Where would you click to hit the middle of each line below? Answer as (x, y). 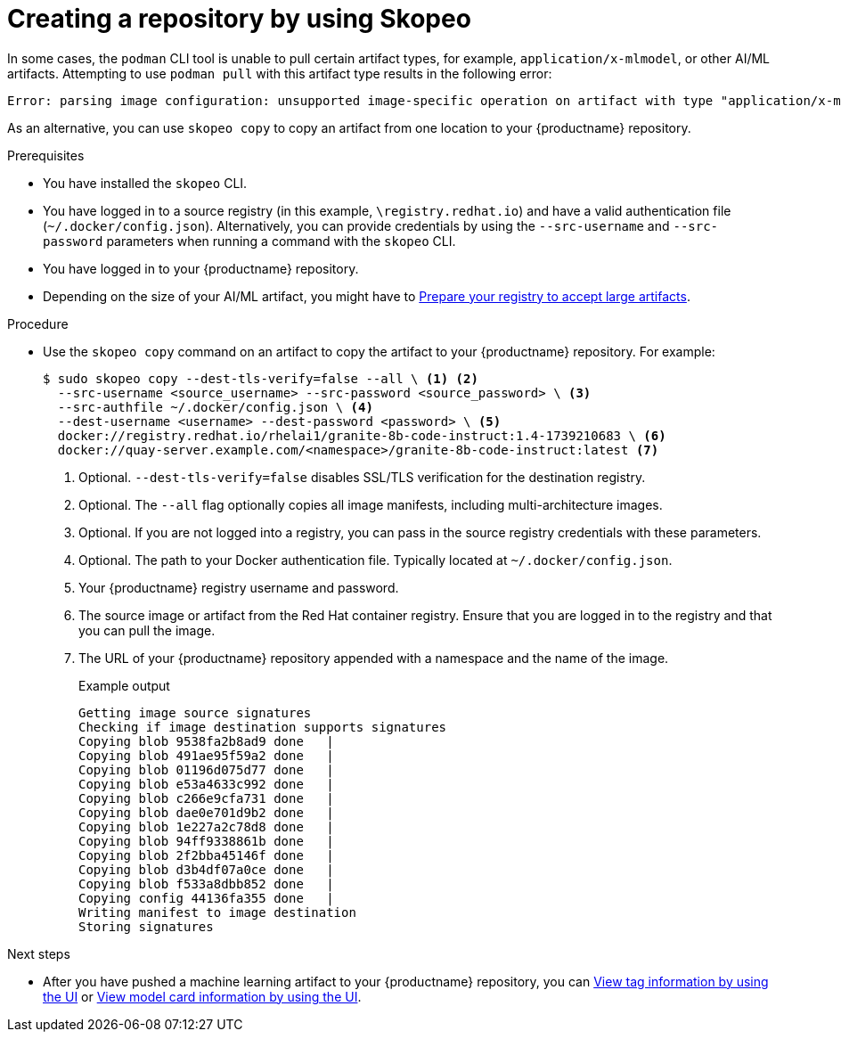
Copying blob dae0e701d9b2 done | (206, 812)
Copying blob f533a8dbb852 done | (206, 884)
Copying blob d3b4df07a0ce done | (206, 869)
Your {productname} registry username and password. (239, 587)
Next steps (39, 953)
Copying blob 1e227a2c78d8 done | (206, 826)
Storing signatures (146, 926)
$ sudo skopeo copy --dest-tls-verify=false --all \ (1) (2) (261, 378)
